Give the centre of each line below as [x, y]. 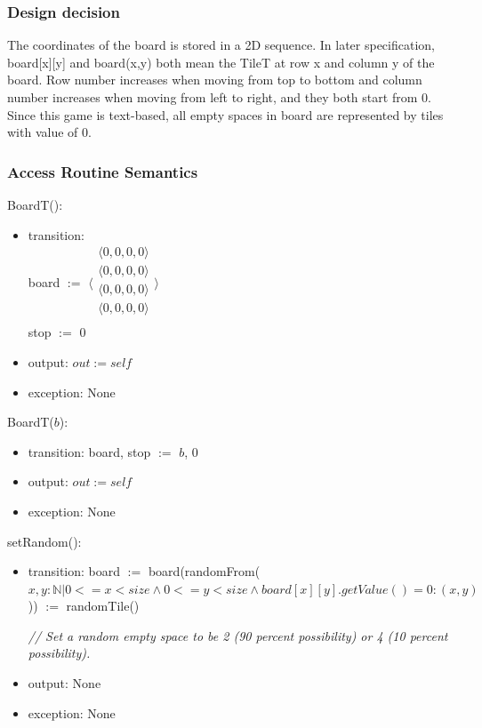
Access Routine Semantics [103, 171]
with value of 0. [49, 132]
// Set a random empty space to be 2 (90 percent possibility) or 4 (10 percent [238, 635]
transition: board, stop [89, 451]
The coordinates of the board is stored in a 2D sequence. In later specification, [221, 45]
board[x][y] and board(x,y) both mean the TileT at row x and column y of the [221, 62]
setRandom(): [44, 541]
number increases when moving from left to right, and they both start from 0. [219, 97]
